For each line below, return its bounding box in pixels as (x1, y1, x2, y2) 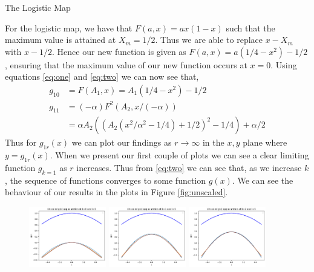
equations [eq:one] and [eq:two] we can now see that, (5, 70, 199, 83)
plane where (243, 136, 287, 149)
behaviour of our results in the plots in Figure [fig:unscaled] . (5, 186, 228, 198)
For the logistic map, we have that (5, 21, 132, 34)
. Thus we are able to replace (155, 33, 263, 46)
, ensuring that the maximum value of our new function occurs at (5, 58, 247, 71)
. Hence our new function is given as (52, 45, 186, 57)
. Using (270, 58, 297, 71)
